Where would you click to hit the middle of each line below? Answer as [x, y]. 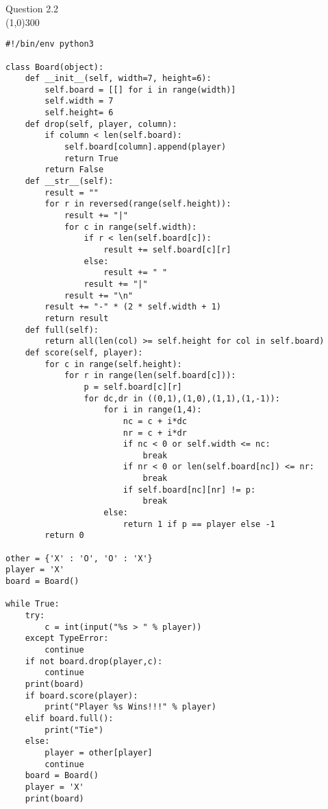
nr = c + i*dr [155, 433]
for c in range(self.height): [113, 364]
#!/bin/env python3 [50, 44]
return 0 [64, 536]
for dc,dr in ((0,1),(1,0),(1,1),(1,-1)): [182, 398]
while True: [33, 604]
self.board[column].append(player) [145, 147]
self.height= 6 [79, 113]
